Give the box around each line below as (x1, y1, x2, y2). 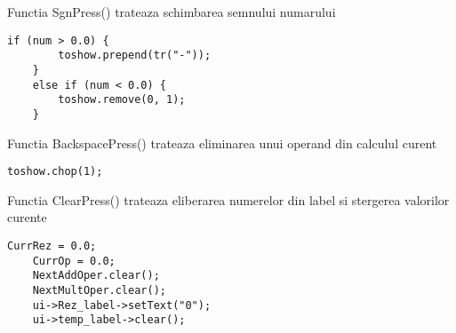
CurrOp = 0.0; (32, 254, 116, 267)
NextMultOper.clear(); (32, 283, 166, 297)
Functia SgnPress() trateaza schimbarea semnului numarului (7, 3, 336, 20)
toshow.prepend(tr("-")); (58, 49, 212, 62)
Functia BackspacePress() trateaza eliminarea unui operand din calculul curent (7, 133, 437, 152)
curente (7, 208, 47, 226)
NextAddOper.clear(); (32, 269, 160, 282)
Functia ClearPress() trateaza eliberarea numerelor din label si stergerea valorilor (7, 190, 450, 209)
